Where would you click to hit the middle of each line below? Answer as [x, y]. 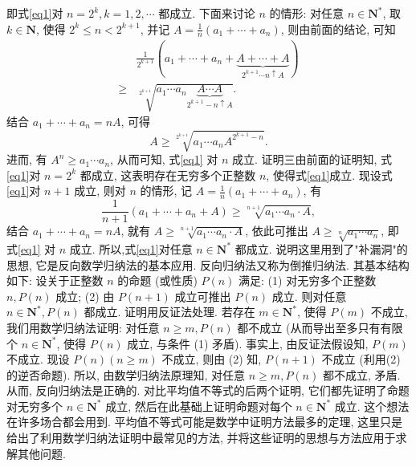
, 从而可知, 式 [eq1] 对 [164, 159]
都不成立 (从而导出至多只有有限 [320, 327]
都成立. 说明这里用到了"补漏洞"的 [321, 248]
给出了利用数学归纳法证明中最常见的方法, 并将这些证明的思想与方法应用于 [201, 438]
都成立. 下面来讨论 [207, 13]
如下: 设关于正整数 [55, 280]
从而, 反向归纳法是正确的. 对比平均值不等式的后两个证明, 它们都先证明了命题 [208, 390]
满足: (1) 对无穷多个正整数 [308, 280]
